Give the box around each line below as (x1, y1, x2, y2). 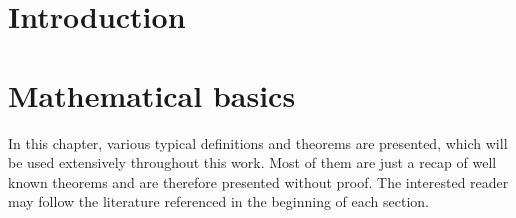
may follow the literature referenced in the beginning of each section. (8, 191, 430, 212)
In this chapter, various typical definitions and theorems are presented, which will (8, 132, 508, 153)
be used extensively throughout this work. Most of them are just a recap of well (8, 152, 497, 173)
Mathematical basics (8, 74, 296, 115)
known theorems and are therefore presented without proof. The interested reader (8, 171, 509, 192)
